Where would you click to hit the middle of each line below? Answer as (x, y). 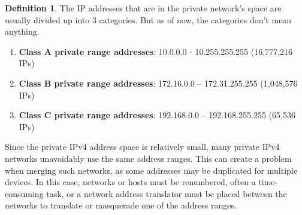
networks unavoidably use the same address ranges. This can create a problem (148, 158)
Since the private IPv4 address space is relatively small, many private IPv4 (142, 147)
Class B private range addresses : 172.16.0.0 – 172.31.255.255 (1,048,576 (158, 83)
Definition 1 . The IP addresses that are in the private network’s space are (143, 8)
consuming (24, 193)
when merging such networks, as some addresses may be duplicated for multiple (151, 170)
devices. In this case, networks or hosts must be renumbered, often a (130, 182)
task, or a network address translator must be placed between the (167, 193)
